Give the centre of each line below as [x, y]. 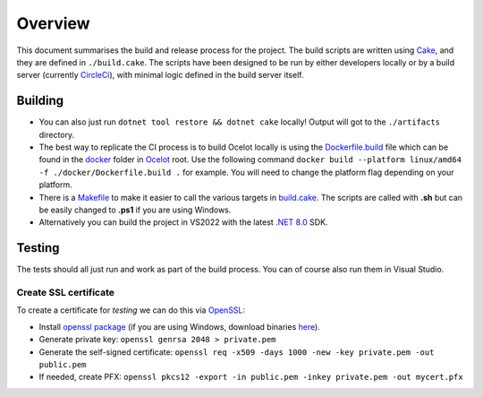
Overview [53, 23]
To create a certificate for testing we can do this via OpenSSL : [131, 310]
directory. [57, 134]
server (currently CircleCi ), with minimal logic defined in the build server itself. [160, 75]
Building [40, 101]
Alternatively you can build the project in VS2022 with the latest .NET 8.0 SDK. [183, 222]
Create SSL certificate [66, 293]
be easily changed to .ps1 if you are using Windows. [135, 210]
